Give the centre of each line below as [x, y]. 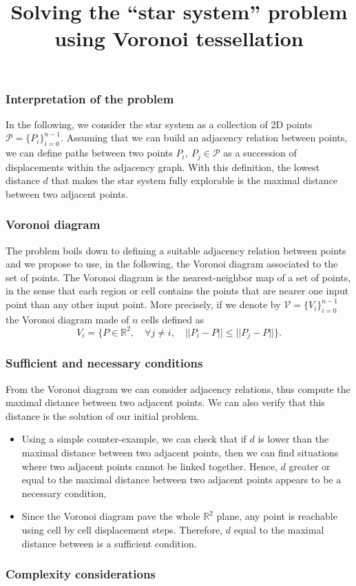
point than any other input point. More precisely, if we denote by [143, 304]
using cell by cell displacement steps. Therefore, [122, 529]
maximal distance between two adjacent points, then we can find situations [180, 453]
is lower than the [293, 439]
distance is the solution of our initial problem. [102, 415]
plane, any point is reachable [277, 516]
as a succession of [260, 153]
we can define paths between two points [89, 153]
